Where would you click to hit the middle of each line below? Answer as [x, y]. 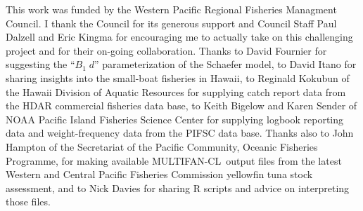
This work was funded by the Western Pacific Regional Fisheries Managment [171, 9]
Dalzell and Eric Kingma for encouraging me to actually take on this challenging [179, 37]
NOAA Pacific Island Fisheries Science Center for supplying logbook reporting [175, 119]
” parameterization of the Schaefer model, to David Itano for [225, 64]
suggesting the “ [40, 64]
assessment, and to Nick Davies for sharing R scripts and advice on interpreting [178, 188]
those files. [28, 202]
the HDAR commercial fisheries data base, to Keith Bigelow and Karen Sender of [181, 105]
